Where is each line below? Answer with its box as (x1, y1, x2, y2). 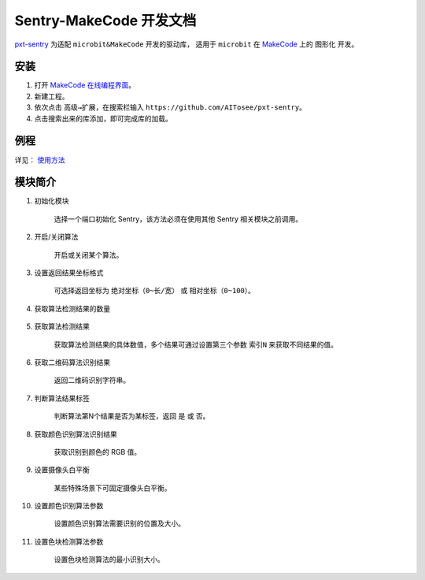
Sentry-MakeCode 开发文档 (14, 12, 197, 29)
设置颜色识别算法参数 (34, 501, 104, 511)
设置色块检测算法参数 (34, 537, 104, 546)
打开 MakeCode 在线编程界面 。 (34, 80, 136, 90)
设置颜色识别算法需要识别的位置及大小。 (54, 519, 185, 528)
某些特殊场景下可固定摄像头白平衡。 (54, 483, 172, 493)
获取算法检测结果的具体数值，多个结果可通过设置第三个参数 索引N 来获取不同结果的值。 (54, 340, 338, 349)
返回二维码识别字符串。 (54, 375, 130, 385)
